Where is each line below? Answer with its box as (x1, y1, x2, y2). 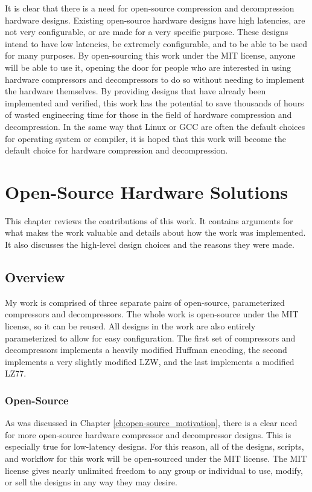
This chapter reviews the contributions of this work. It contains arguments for (5, 214, 293, 227)
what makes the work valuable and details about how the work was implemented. (5, 226, 306, 239)
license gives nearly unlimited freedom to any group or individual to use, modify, (5, 464, 303, 476)
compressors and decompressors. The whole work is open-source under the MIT (5, 308, 299, 320)
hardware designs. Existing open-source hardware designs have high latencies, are (5, 13, 305, 26)
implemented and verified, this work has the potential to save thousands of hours (5, 96, 304, 109)
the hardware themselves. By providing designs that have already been (5, 85, 266, 97)
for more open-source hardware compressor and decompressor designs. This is (5, 428, 291, 441)
